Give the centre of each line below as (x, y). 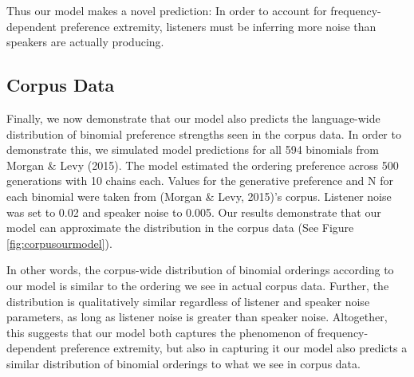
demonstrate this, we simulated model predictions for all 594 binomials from (193, 149)
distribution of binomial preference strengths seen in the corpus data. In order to (204, 134)
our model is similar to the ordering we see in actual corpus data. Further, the (198, 285)
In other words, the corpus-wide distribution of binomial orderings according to (200, 270)
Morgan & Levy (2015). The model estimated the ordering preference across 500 (203, 165)
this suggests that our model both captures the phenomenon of (160, 332)
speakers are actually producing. (85, 42)
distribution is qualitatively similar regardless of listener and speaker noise (188, 301)
